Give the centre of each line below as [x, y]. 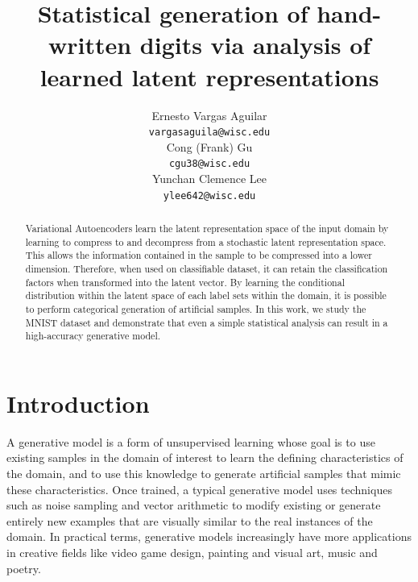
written [90, 45]
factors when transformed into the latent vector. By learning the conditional [185, 282]
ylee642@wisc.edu [209, 195]
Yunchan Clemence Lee [209, 178]
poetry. [24, 568]
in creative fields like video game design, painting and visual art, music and [192, 553]
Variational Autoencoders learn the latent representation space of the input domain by [207, 229]
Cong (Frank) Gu [209, 146]
